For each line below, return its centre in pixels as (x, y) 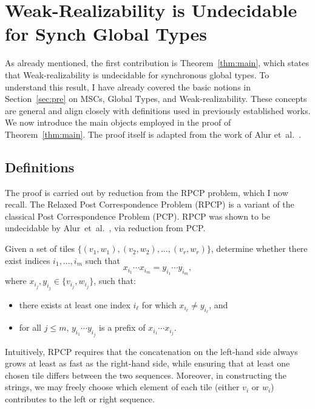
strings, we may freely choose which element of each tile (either (122, 387)
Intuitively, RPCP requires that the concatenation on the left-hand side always (151, 351)
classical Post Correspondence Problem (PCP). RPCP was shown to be (138, 216)
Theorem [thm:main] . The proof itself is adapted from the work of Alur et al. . (153, 134)
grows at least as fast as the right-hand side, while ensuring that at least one (147, 363)
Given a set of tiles (40, 248)
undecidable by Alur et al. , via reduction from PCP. (105, 228)
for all (30, 327)
